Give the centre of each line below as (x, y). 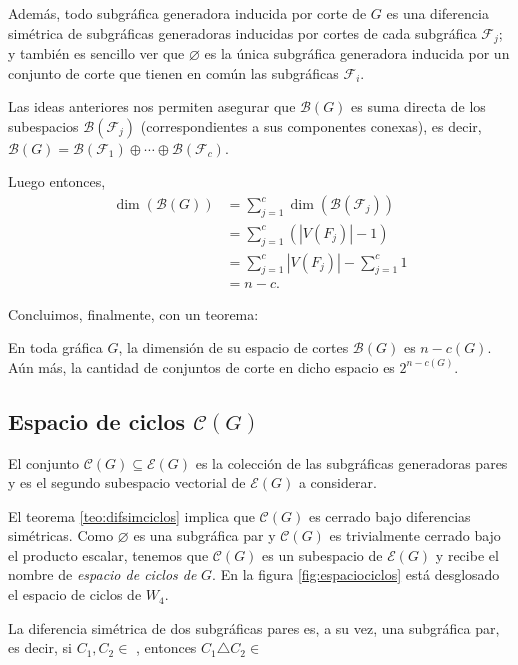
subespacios (43, 125)
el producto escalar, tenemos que (108, 554)
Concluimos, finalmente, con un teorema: (133, 313)
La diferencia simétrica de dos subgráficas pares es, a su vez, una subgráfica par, (254, 627)
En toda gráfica (55, 347)
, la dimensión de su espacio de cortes (233, 347)
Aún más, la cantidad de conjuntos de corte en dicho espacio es (201, 366)
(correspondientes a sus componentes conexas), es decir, (311, 125)
